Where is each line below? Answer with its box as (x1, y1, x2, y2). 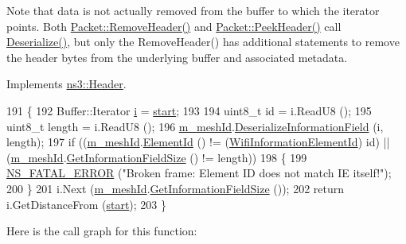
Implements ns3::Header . (6, 76, 127, 92)
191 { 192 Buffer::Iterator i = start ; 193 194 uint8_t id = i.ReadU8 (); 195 (6, 102, 372, 118)
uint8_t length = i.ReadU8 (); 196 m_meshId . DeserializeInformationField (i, (6, 118, 384, 134)
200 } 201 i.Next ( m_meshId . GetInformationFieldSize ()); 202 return (6, 180, 345, 196)
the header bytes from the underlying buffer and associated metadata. (6, 48, 348, 65)
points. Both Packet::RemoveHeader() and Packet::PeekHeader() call (6, 17, 342, 34)
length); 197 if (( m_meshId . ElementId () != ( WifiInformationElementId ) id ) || (6, 134, 390, 150)
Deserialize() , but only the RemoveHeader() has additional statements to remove (6, 33, 400, 50)
